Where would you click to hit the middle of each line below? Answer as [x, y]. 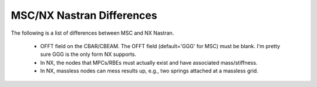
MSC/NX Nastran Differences [84, 15]
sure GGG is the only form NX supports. [88, 54]
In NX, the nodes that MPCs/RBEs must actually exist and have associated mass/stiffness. [149, 62]
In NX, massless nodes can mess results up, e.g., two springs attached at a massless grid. [149, 71]
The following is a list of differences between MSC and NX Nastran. [92, 33]
